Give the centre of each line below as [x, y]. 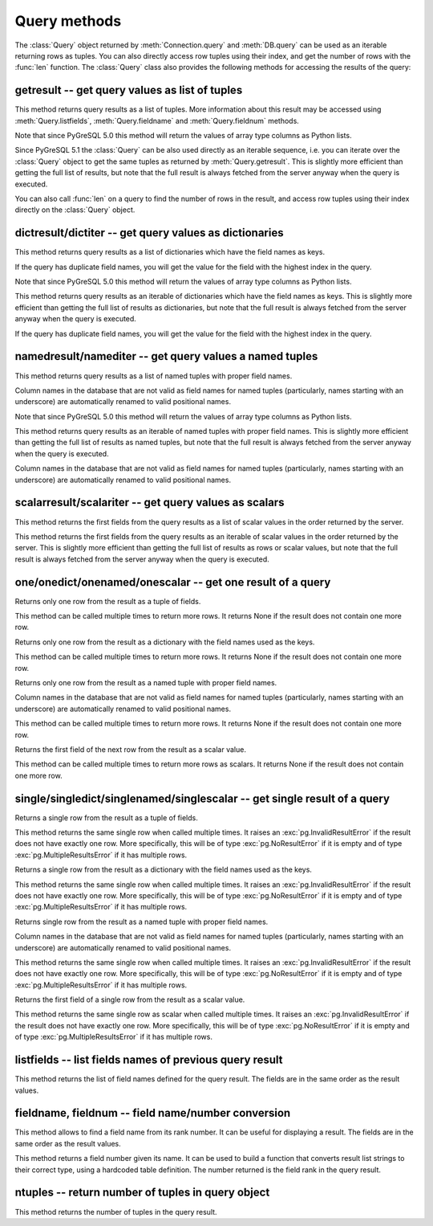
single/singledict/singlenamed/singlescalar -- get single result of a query [202, 798]
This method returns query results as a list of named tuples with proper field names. [154, 376]
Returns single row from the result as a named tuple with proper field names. [142, 922]
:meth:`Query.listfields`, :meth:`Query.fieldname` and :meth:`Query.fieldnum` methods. [157, 121]
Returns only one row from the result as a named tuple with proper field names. [146, 682]
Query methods [68, 21]
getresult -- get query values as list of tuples [129, 90]
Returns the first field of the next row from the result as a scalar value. [130, 749]
